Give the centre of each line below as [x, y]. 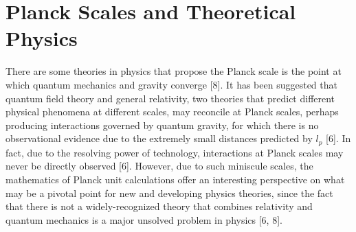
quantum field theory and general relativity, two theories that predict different [170, 98]
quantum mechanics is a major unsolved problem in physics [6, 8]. [144, 219]
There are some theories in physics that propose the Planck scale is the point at [174, 71]
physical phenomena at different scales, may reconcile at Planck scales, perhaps [172, 112]
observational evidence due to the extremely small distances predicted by [159, 138]
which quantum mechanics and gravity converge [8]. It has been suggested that [171, 84]
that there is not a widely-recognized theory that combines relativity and [159, 206]
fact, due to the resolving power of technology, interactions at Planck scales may [175, 152]
